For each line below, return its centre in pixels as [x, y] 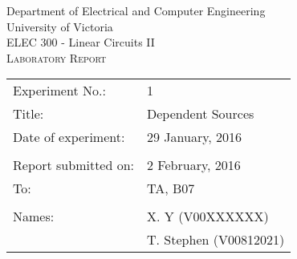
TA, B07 [171, 188]
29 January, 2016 [195, 137]
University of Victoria [60, 26]
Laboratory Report [57, 57]
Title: [28, 114]
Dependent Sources [201, 114]
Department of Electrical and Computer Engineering [136, 10]
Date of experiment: [69, 137]
